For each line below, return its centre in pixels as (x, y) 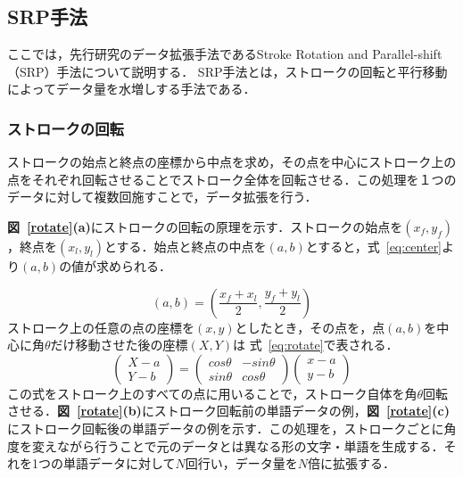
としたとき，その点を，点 (310, 327)
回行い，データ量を (241, 463)
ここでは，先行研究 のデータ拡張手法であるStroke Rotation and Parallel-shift (225, 54)
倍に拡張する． (352, 463)
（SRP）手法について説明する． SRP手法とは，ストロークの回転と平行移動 (227, 71)
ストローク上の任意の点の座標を (101, 327)
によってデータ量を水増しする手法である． (132, 89)
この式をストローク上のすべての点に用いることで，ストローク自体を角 (212, 393)
